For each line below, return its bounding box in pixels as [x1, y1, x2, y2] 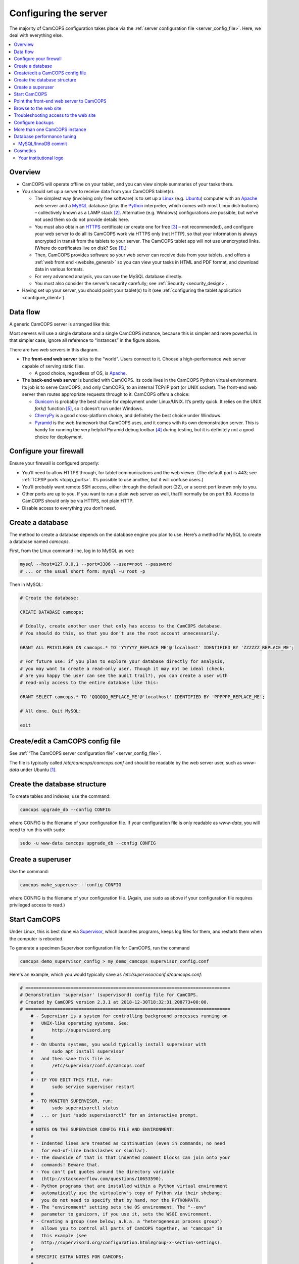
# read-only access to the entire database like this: [20, 680, 159, 686]
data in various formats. [34, 266, 84, 273]
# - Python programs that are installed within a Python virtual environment [30, 1183, 228, 1189]
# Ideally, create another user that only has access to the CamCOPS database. [20, 623, 223, 629]
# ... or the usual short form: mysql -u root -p [20, 568, 145, 574]
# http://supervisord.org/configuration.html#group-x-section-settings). [30, 1239, 223, 1245]
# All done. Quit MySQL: [20, 708, 82, 714]
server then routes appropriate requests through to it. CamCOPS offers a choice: [22, 391, 190, 397]
